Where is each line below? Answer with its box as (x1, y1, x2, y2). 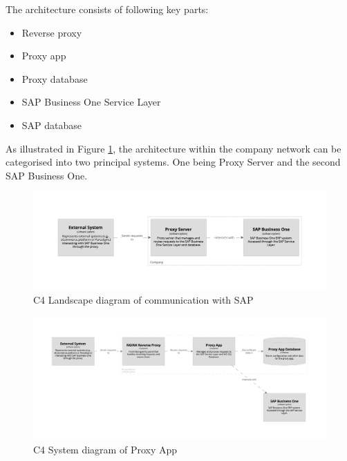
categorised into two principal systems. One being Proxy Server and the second (6, 155, 341, 169)
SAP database (21, 117, 82, 132)
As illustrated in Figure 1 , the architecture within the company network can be (6, 141, 341, 155)
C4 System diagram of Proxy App (33, 442, 178, 457)
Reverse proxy (21, 25, 82, 39)
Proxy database (21, 71, 88, 86)
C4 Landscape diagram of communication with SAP (33, 292, 254, 306)
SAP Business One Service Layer (21, 95, 161, 109)
